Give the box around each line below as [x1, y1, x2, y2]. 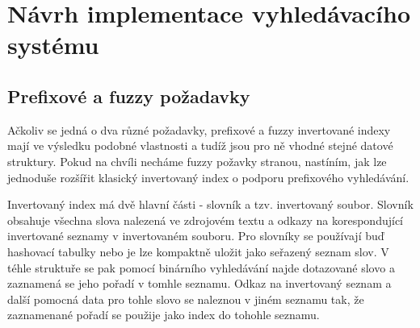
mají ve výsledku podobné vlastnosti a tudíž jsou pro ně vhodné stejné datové [7, 137, 393, 154]
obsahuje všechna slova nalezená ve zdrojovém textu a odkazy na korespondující [7, 211, 403, 228]
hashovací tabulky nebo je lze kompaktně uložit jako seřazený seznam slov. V [7, 243, 389, 259]
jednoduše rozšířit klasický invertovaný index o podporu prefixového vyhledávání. [7, 168, 409, 185]
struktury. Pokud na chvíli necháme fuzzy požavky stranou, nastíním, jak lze [7, 152, 387, 169]
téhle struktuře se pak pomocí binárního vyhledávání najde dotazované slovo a [7, 259, 395, 276]
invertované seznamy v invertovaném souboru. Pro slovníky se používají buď [7, 227, 384, 244]
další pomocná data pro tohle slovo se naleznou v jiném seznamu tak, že [7, 290, 364, 307]
